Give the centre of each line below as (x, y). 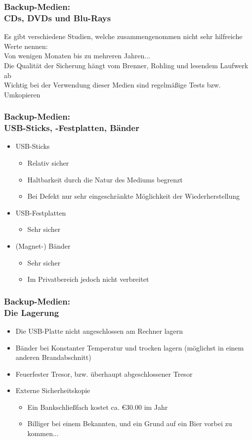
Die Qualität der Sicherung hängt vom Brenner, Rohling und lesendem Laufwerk (126, 65)
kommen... (43, 433)
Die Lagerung (32, 312)
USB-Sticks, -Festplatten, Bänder (72, 128)
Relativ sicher (48, 163)
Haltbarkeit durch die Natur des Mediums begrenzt (105, 179)
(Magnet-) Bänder (43, 246)
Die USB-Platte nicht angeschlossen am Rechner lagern (99, 330)
